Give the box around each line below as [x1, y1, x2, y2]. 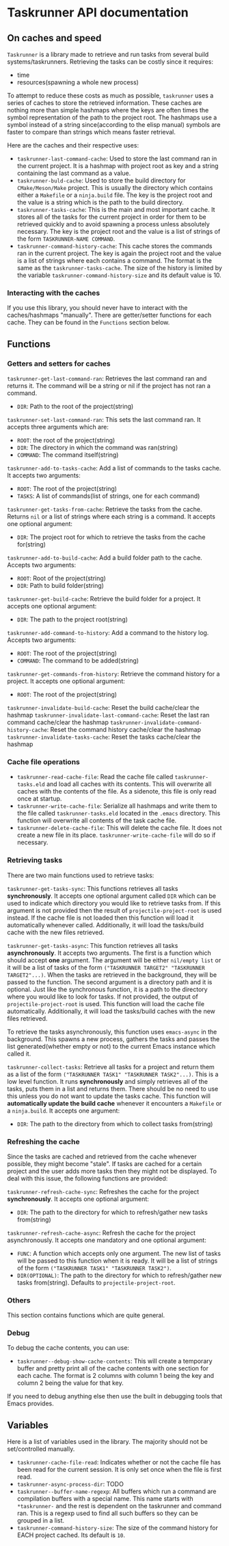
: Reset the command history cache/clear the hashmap [46, 725, 202, 733]
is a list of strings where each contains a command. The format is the [16, 257, 212, 265]
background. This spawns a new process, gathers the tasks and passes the [7, 1034, 220, 1043]
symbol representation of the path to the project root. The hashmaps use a [7, 113, 217, 121]
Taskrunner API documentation [7, 5, 189, 21]
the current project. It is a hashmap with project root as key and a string [16, 162, 219, 169]
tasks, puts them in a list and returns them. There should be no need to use [7, 1084, 219, 1093]
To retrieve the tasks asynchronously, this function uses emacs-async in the [7, 1027, 217, 1036]
